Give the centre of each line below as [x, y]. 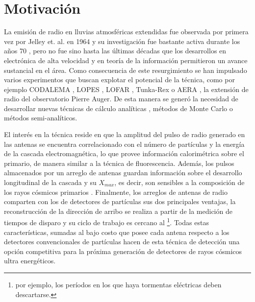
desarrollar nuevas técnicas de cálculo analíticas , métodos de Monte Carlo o [118, 108]
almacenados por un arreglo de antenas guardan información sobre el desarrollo [123, 173]
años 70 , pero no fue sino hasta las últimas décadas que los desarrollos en [115, 51]
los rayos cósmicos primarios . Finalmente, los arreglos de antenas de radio [116, 192]
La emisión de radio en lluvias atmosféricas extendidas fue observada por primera [126, 32]
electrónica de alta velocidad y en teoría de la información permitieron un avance [126, 60]
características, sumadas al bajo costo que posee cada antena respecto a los [117, 232]
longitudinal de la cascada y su [50, 182]
